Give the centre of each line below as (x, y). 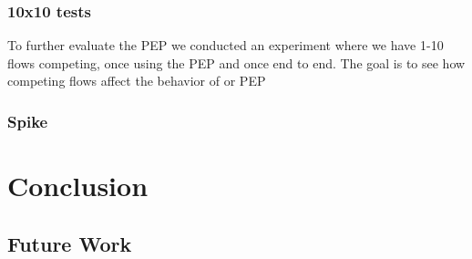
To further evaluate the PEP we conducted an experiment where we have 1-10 (226, 45)
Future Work (70, 243)
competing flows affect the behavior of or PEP (137, 81)
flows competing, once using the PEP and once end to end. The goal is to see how (236, 62)
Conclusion (78, 186)
